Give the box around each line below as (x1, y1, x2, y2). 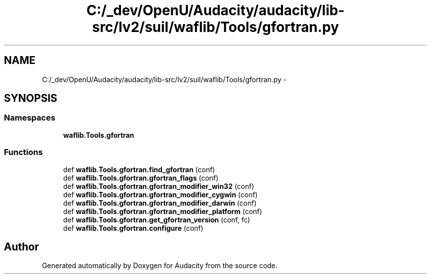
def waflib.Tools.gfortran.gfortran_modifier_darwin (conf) (63, 198, 257, 207)
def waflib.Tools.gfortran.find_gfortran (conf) (63, 165, 215, 174)
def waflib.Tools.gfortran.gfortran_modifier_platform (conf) (63, 207, 262, 216)
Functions (4, 147, 43, 157)
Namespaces (4, 113, 56, 123)
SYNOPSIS (4, 92, 58, 105)
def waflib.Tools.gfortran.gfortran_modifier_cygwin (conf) (63, 190, 258, 199)
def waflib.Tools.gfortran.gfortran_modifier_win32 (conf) (63, 182, 254, 190)
